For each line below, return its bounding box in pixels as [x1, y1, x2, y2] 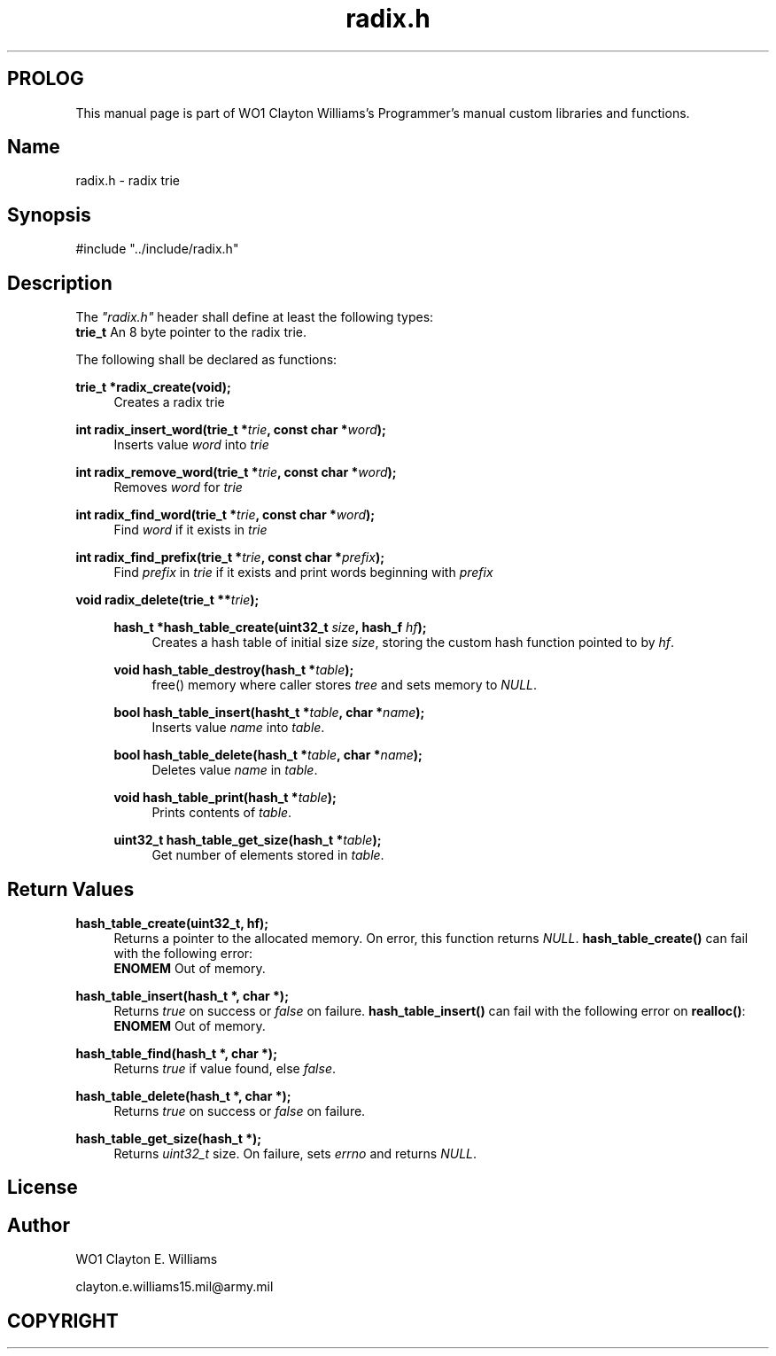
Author [7, 1213, 70, 1236]
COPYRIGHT [7, 1309, 119, 1332]
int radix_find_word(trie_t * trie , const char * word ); [75, 507, 376, 523]
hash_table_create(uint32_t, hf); [75, 915, 269, 931]
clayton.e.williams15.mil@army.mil [75, 1279, 274, 1295]
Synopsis [7, 203, 91, 226]
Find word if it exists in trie [113, 522, 268, 538]
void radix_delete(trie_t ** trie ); [75, 592, 260, 608]
